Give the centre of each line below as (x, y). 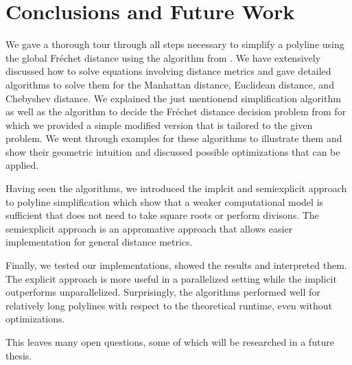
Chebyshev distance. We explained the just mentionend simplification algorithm (173, 98)
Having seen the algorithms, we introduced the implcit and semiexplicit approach (176, 188)
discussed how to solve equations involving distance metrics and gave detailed (168, 71)
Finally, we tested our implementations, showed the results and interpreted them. (176, 265)
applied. (22, 165)
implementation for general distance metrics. (99, 242)
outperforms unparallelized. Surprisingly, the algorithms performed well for (163, 292)
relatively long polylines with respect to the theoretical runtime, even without (169, 305)
